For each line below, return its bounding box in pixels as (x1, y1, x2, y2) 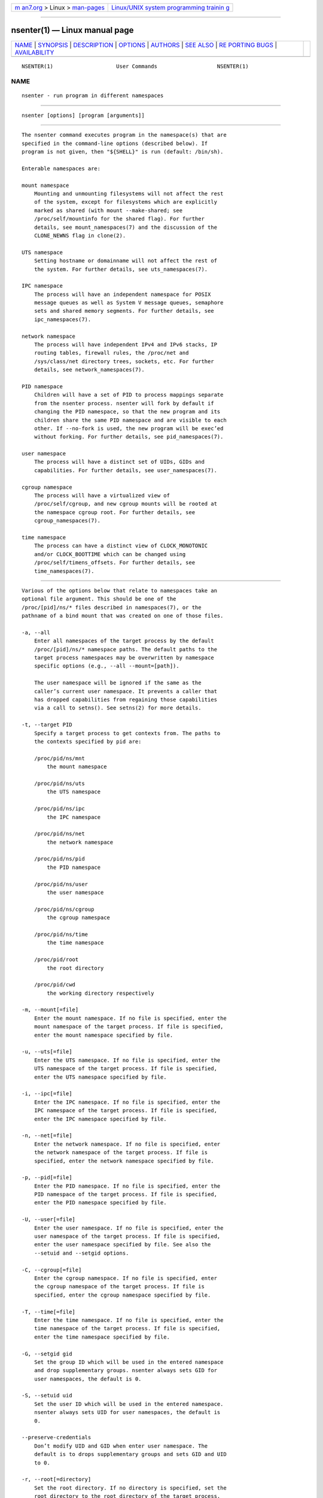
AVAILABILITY (14, 48, 54, 56)
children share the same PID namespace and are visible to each (33, 416, 227, 424)
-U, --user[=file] (22, 1216, 76, 1223)
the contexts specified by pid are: (33, 738, 142, 745)
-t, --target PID (22, 721, 72, 728)
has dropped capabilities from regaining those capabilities (33, 696, 218, 703)
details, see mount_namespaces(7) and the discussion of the (33, 224, 218, 231)
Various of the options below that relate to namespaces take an (22, 587, 218, 594)
